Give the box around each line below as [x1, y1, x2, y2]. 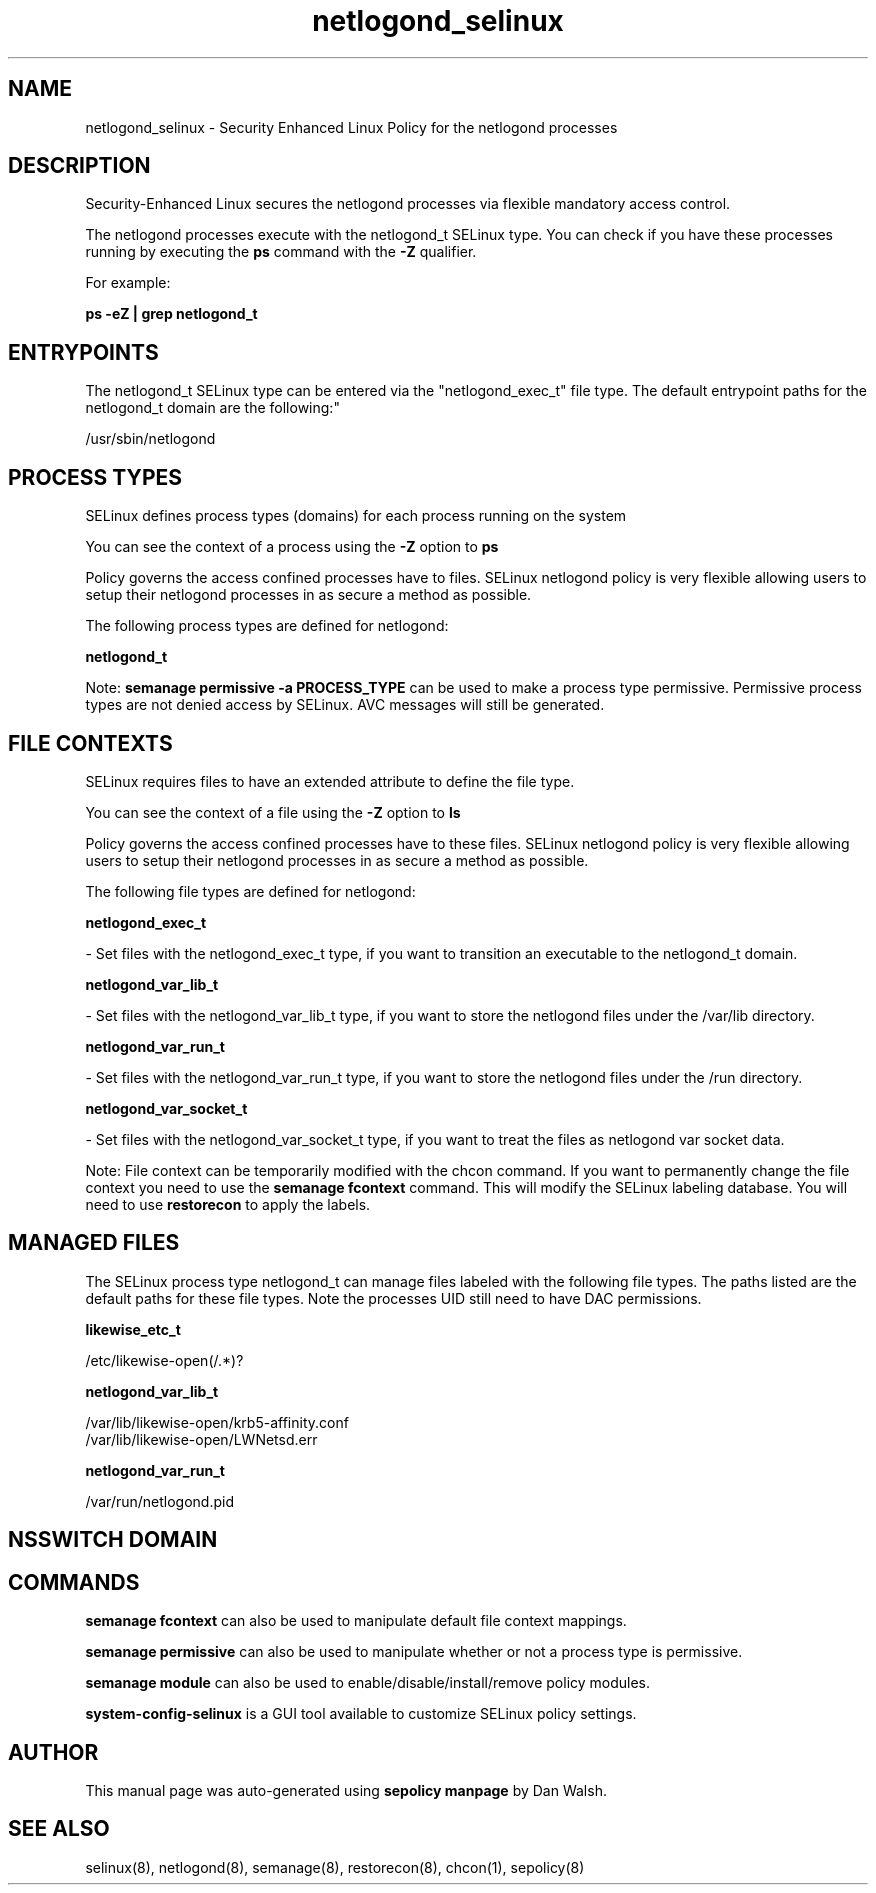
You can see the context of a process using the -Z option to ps [85, 538, 499, 556]
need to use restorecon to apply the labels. [85, 1195, 371, 1213]
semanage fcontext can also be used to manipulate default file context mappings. [85, 1612, 627, 1630]
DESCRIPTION [8, 153, 151, 179]
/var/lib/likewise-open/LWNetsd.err [85, 1430, 318, 1448]
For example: [85, 274, 171, 292]
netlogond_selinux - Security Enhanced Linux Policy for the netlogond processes [85, 118, 618, 136]
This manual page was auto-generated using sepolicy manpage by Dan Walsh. [85, 1781, 607, 1799]
